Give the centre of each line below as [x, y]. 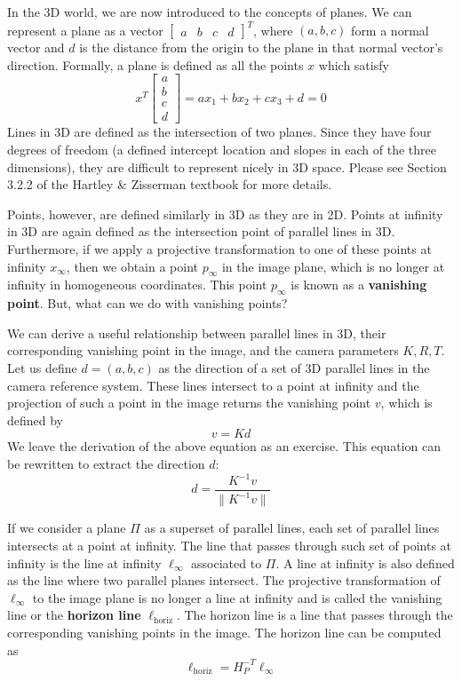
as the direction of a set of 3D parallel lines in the [294, 367]
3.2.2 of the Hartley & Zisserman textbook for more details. [170, 184]
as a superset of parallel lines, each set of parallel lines [292, 528]
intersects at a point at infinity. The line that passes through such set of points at [230, 545]
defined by [36, 420]
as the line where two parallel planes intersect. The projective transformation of [224, 580]
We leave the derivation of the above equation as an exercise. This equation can [224, 446]
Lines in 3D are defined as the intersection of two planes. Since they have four [219, 132]
